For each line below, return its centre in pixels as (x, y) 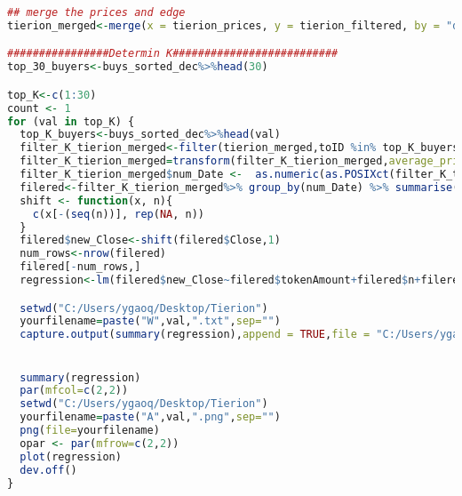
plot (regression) (71, 456)
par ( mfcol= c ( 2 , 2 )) (74, 391)
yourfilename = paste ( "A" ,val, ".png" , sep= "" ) (150, 417)
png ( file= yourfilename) (90, 431)
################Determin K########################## (173, 54)
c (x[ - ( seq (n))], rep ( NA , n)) (119, 214)
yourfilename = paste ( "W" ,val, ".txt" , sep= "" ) (150, 321)
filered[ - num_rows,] (80, 267)
